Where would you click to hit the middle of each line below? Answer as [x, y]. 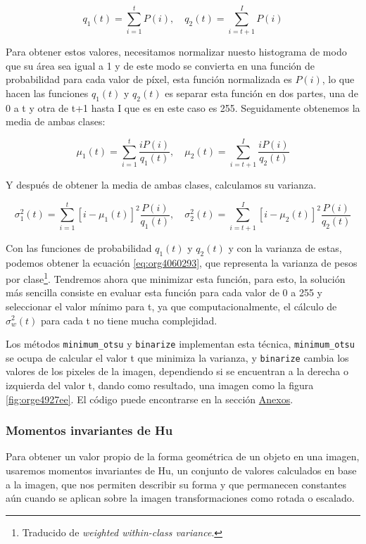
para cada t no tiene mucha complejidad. [129, 320]
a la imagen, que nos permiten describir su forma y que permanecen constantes [176, 484]
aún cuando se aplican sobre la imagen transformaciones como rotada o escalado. [180, 498]
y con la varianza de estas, [285, 247]
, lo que [338, 79]
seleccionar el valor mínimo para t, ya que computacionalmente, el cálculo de [171, 306]
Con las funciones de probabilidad [79, 247]
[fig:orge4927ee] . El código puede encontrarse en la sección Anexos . [150, 399]
